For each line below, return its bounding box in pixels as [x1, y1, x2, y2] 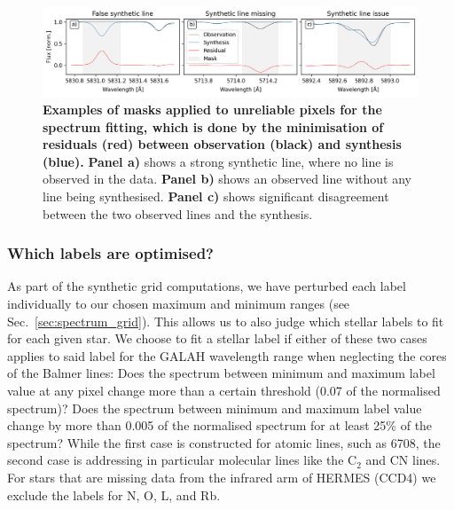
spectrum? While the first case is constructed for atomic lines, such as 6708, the [7, 433, 441, 451]
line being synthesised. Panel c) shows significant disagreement [43, 187, 389, 205]
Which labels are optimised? [7, 242, 215, 264]
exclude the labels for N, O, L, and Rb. [7, 485, 221, 504]
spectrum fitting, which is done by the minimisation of [43, 117, 384, 136]
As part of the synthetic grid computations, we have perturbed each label [7, 277, 406, 295]
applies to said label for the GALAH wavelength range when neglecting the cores [7, 346, 447, 365]
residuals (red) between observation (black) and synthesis [43, 135, 402, 153]
